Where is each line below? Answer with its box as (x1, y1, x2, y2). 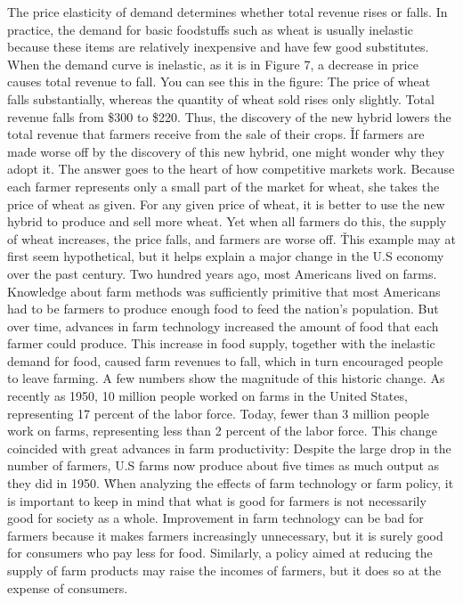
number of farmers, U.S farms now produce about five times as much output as (7, 456, 440, 475)
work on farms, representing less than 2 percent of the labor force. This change (7, 421, 437, 440)
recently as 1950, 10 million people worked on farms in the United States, (7, 387, 408, 405)
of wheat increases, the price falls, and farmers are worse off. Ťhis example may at (7, 229, 456, 248)
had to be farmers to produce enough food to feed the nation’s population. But (7, 299, 439, 318)
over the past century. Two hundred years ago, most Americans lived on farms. (7, 264, 437, 282)
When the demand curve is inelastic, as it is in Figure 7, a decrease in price (7, 54, 418, 73)
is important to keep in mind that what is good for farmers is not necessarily (7, 491, 426, 509)
